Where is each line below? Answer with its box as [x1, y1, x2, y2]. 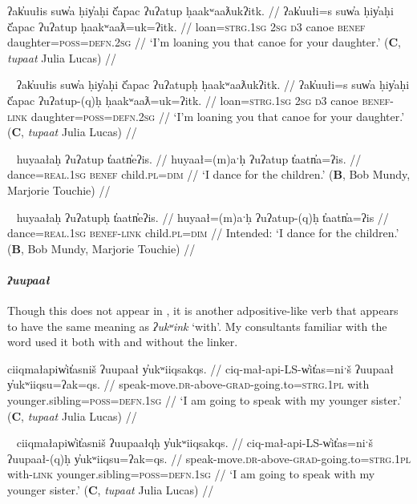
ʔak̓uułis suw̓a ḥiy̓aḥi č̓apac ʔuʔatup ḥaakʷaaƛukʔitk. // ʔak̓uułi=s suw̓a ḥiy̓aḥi [7, 2, 394, 18]
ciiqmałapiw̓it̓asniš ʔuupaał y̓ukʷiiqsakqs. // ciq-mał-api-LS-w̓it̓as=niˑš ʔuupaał [7, 360, 395, 377]
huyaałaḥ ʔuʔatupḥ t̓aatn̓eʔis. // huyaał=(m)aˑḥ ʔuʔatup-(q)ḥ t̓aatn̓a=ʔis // [16, 208, 389, 225]
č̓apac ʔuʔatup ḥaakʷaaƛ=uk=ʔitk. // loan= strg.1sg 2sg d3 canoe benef [7, 18, 366, 34]
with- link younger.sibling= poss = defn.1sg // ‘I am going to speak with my [7, 466, 375, 482]
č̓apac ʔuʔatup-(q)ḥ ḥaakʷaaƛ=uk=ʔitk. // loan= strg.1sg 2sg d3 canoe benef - [7, 91, 394, 108]
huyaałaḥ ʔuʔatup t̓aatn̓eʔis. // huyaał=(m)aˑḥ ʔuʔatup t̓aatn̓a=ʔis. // [16, 150, 362, 167]
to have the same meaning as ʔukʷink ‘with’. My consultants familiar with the [7, 317, 387, 334]
